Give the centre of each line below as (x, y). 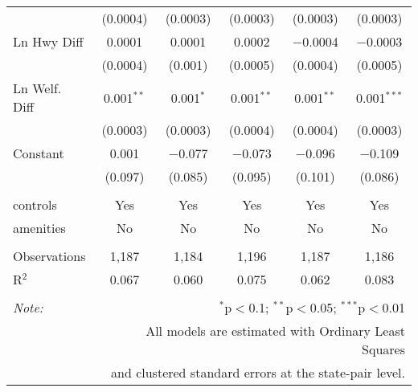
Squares (383, 349)
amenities (39, 228)
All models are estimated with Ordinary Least (275, 331)
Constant (39, 153)
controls (35, 204)
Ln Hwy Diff (48, 41)
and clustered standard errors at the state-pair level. (258, 372)
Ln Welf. (37, 88)
